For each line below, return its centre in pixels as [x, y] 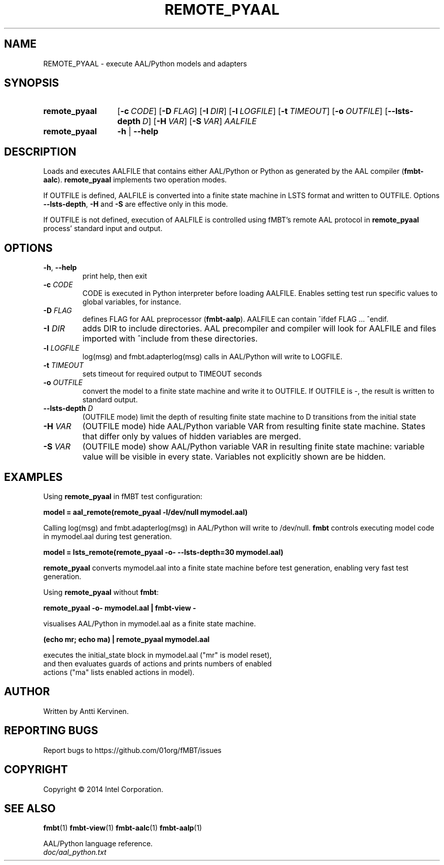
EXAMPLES [33, 477]
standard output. [110, 400]
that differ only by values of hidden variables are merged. [192, 437]
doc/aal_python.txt [75, 852]
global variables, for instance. [132, 302]
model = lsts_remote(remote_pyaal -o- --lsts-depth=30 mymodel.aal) [163, 552]
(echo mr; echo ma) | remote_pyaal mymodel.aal [126, 639]
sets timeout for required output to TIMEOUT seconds [172, 374]
